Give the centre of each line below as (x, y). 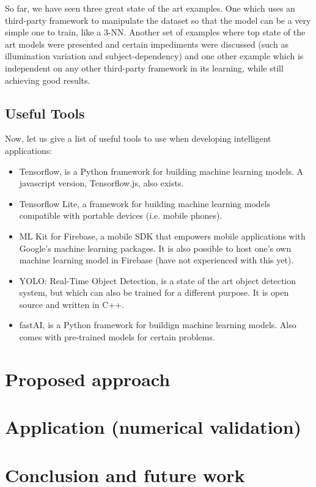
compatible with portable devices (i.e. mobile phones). (121, 215)
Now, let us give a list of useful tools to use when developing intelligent (138, 138)
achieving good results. (48, 80)
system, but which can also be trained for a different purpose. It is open (154, 292)
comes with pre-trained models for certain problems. (117, 337)
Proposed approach (88, 379)
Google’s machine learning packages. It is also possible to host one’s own (155, 248)
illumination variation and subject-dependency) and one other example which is (154, 56)
